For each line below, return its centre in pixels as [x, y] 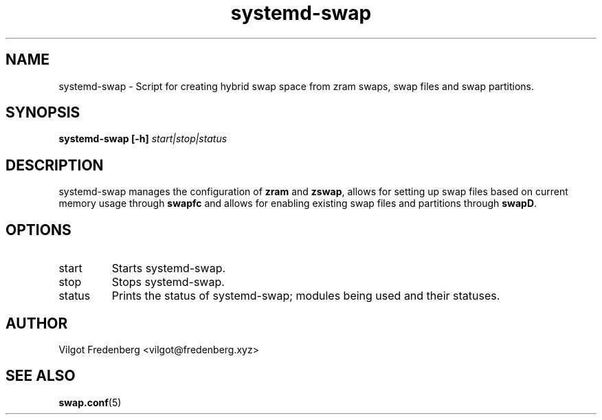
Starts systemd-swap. [169, 268]
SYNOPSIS [43, 113]
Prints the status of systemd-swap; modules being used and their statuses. [306, 296]
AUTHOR [37, 323]
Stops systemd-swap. [168, 282]
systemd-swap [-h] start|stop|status [143, 139]
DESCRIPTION [55, 165]
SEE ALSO [41, 376]
